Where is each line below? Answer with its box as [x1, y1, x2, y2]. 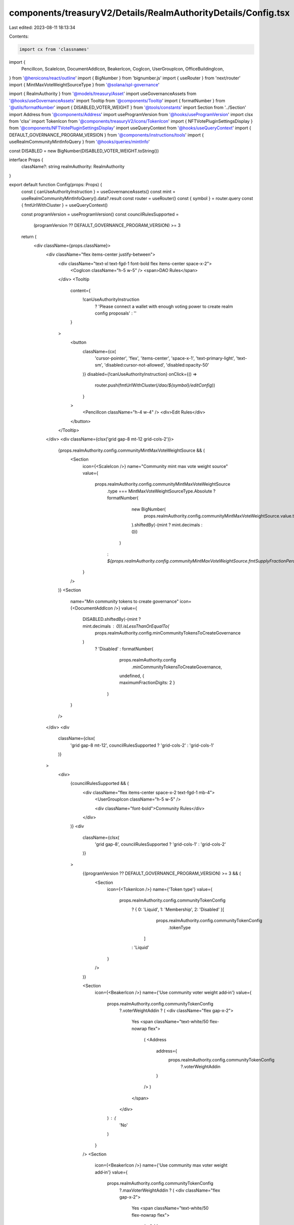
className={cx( [82, 348, 116, 354]
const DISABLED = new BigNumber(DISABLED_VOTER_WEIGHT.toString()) [9, 147, 159, 154]
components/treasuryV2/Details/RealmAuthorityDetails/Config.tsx [9, 7, 290, 18]
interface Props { [9, 157, 44, 163]
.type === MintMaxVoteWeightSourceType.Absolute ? [107, 488, 216, 494]
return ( [21, 233, 37, 240]
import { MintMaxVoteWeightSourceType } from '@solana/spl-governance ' [9, 82, 160, 88]
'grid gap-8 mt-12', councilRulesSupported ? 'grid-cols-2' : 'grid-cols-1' [70, 742, 214, 748]
